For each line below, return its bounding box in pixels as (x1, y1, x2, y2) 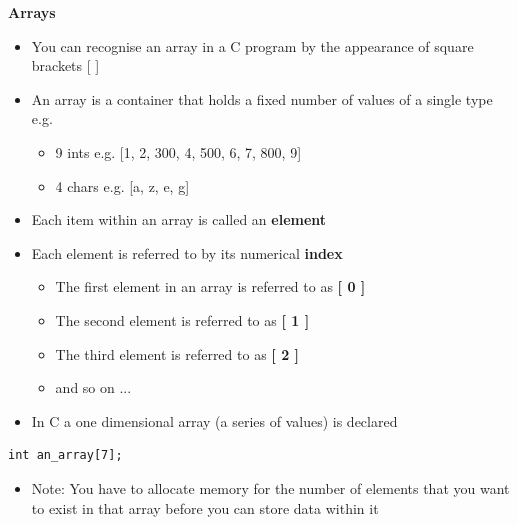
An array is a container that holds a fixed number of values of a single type (31, 88, 493, 109)
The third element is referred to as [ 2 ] (55, 343, 300, 364)
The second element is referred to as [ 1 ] (55, 309, 310, 330)
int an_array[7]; (8, 448, 123, 463)
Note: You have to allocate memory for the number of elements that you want (31, 477, 510, 498)
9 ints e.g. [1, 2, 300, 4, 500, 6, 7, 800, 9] (55, 141, 302, 162)
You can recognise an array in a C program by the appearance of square (31, 35, 474, 56)
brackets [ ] (31, 55, 100, 76)
